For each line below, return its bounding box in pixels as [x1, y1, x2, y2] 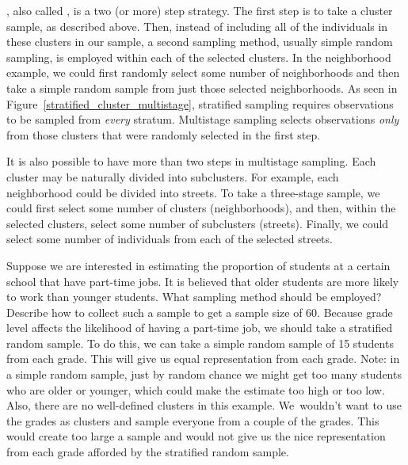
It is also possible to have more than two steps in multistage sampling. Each [6, 153, 376, 170]
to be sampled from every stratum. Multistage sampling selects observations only [6, 111, 399, 128]
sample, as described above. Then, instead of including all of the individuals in [6, 17, 388, 34]
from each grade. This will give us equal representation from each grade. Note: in [6, 350, 400, 367]
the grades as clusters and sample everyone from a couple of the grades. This [6, 412, 379, 429]
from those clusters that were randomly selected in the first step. [6, 126, 321, 143]
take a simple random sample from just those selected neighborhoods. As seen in [6, 79, 398, 96]
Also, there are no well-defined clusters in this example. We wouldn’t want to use [6, 397, 402, 414]
